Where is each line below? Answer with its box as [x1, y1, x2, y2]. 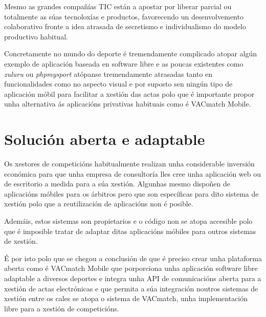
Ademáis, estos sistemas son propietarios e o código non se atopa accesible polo [4, 216, 253, 226]
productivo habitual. [4, 31, 68, 41]
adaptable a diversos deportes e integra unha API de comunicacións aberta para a [4, 273, 261, 283]
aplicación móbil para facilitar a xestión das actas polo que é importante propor [4, 88, 255, 99]
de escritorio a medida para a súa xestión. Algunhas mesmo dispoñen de [4, 178, 230, 189]
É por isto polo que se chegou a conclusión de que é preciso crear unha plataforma [4, 252, 262, 263]
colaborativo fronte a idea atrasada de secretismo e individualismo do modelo [4, 21, 246, 32]
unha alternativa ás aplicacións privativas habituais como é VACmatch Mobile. [4, 98, 251, 109]
